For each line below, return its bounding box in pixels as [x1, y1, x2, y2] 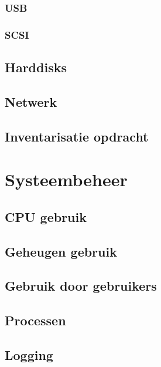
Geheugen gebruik [5, 242, 117, 260]
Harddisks [5, 58, 67, 76]
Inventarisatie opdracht [5, 127, 149, 145]
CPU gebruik [5, 207, 87, 225]
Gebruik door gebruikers [5, 277, 157, 295]
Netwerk [5, 92, 57, 110]
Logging [5, 345, 53, 363]
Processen [5, 311, 66, 329]
